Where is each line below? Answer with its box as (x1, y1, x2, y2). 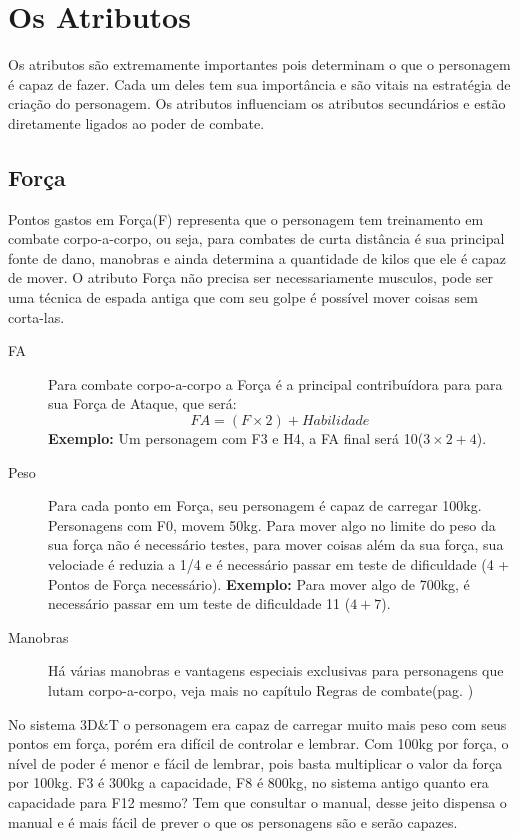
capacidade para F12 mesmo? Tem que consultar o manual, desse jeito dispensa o (8, 791, 507, 812)
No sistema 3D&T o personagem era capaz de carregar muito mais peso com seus (8, 713, 507, 734)
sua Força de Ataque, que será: (48, 393, 237, 414)
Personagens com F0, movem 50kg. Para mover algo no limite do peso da (48, 514, 496, 535)
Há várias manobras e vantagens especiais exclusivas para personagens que (48, 660, 504, 681)
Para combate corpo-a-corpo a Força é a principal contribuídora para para (48, 373, 503, 394)
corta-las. (8, 306, 65, 327)
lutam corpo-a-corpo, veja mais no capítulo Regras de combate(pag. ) (48, 679, 474, 700)
